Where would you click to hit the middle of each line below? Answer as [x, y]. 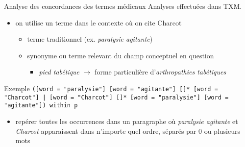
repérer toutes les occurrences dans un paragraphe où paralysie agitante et [127, 121]
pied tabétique [59, 72]
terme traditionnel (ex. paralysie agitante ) [90, 39]
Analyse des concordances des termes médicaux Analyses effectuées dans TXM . [123, 6]
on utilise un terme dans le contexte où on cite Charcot [98, 22]
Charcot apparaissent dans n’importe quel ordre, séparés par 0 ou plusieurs [128, 131]
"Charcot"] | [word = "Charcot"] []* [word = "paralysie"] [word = [116, 97]
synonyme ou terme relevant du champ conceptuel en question [121, 55]
